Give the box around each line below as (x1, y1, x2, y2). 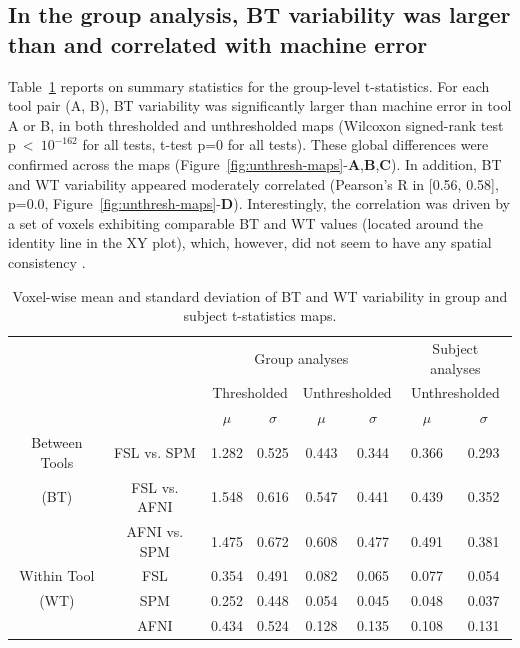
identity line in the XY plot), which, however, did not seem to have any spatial (8, 232, 492, 253)
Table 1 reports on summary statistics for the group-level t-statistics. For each (8, 75, 490, 96)
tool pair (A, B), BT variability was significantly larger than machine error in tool (8, 95, 512, 116)
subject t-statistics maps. (183, 305, 337, 326)
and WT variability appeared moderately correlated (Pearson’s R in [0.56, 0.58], (8, 173, 499, 194)
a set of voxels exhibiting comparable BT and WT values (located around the (8, 212, 483, 233)
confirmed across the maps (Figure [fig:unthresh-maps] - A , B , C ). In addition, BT (8, 153, 502, 174)
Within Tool (19, 565, 95, 586)
